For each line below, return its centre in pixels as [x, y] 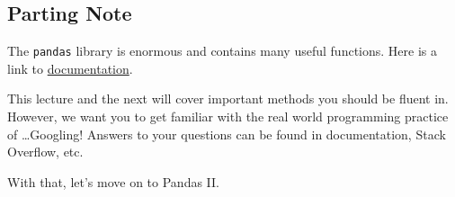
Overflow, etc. [45, 152]
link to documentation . [70, 68]
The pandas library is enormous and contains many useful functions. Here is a [222, 51]
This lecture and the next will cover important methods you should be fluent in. [228, 98]
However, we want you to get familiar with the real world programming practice [228, 116]
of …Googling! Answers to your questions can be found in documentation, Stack [227, 134]
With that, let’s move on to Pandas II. [114, 181]
